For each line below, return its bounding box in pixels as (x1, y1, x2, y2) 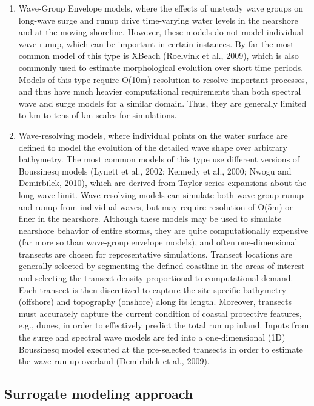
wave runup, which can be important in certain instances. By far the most (18, 37, 294, 50)
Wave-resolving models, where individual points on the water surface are (18, 128, 288, 141)
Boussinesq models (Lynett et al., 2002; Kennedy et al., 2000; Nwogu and (18, 164, 292, 177)
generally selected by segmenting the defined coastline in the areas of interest (18, 259, 305, 272)
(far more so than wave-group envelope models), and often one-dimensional (18, 236, 298, 248)
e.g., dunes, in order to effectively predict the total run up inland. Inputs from (18, 319, 309, 331)
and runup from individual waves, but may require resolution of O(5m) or (18, 200, 293, 213)
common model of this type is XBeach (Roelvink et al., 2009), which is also (18, 49, 299, 62)
